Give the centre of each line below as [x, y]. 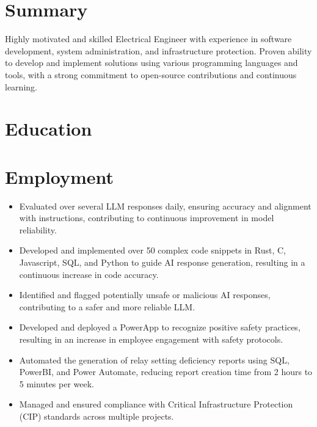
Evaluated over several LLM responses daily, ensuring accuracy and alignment [165, 206]
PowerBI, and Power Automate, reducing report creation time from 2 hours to [166, 372]
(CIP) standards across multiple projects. [97, 416]
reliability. [38, 229]
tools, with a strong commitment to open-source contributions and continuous [151, 74]
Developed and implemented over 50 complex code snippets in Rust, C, [152, 250]
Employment [60, 176]
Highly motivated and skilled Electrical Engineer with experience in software [148, 39]
